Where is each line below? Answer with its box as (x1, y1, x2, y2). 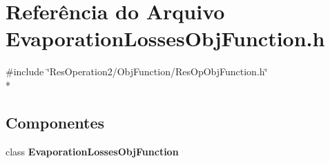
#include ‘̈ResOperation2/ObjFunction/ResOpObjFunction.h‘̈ (6, 64, 268, 79)
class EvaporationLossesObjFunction (6, 144, 179, 158)
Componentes (6, 111, 105, 133)
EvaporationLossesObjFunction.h (6, 24, 325, 52)
